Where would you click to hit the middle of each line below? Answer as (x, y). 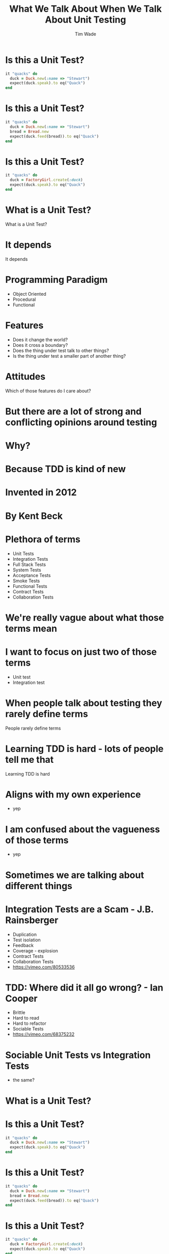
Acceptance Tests (32, 575)
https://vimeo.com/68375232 (44, 1035)
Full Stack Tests (29, 564)
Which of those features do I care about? (48, 391)
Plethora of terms (43, 539)
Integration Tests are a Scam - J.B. (79, 909)
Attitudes (25, 376)
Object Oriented (30, 294)
